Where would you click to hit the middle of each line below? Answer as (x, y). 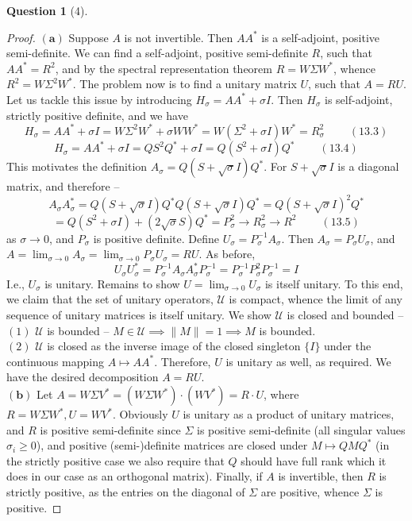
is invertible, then (321, 476)
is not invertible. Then (179, 37)
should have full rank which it (314, 460)
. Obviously (140, 414)
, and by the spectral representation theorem (164, 68)
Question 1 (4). (47, 10)
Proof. (21, 37)
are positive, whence (310, 492)
